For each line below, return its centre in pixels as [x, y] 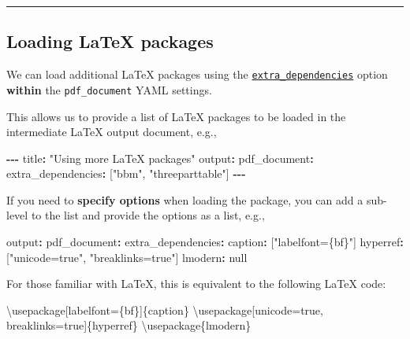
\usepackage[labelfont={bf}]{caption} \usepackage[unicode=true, [165, 310]
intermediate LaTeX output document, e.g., [112, 132]
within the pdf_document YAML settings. [109, 89]
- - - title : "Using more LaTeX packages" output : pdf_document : [160, 158]
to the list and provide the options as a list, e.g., [148, 215]
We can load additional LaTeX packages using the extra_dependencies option [197, 74]
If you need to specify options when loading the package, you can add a [185, 199]
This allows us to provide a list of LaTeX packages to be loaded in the [176, 116]
